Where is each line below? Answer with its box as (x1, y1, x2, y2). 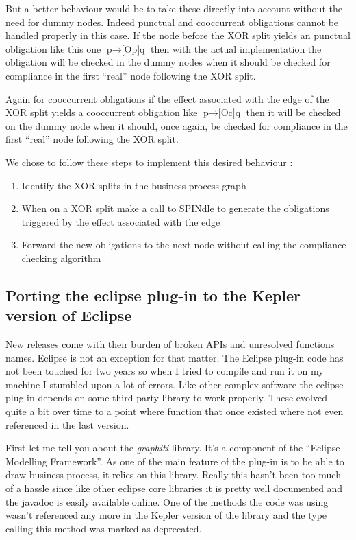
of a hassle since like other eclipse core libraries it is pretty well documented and (5, 481, 343, 495)
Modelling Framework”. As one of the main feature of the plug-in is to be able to (5, 454, 344, 468)
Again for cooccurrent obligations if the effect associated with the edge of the (5, 91, 329, 106)
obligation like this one (5, 41, 101, 56)
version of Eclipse (5, 305, 132, 326)
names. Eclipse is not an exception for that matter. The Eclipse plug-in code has (5, 350, 344, 364)
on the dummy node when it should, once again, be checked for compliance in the (5, 118, 348, 132)
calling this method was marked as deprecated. (5, 521, 202, 535)
